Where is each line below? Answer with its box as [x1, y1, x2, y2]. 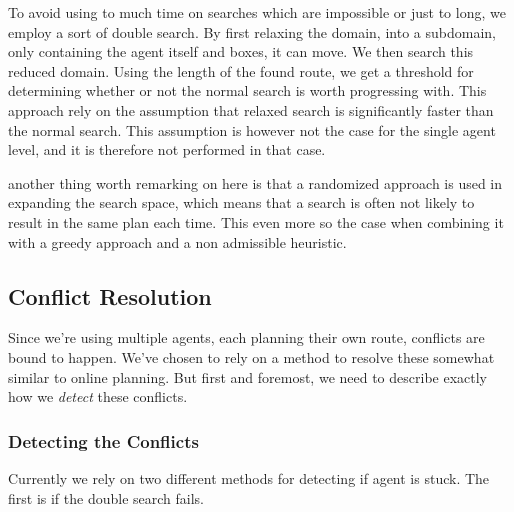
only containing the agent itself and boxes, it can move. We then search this [8, 41, 474, 62]
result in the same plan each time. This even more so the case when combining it [8, 211, 504, 232]
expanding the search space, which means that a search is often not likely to [8, 192, 475, 213]
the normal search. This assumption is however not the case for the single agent [8, 119, 496, 140]
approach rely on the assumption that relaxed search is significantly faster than [8, 99, 494, 120]
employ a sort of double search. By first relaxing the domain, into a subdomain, [8, 21, 496, 42]
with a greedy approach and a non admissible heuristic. [8, 231, 347, 252]
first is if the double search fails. [8, 487, 204, 508]
